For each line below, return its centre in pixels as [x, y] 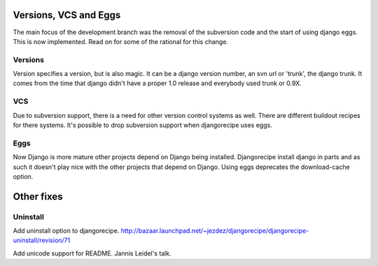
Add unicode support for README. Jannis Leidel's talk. [92, 253]
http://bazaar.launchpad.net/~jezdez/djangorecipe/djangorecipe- [215, 231]
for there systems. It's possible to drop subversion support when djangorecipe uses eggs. [142, 125]
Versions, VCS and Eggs [67, 15]
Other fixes [38, 197]
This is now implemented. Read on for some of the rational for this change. [121, 41]
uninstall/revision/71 [42, 240]
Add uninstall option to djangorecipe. [66, 231]
